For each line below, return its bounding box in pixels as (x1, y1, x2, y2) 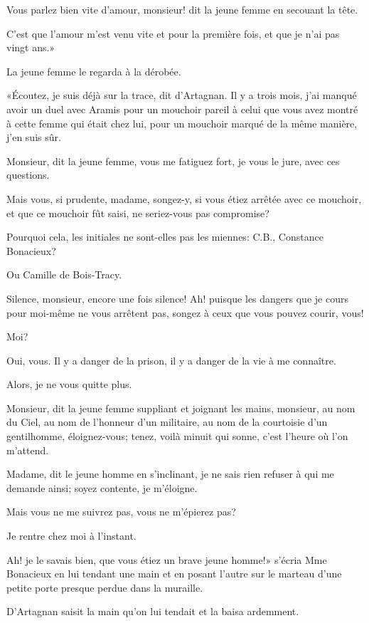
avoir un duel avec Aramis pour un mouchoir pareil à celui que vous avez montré (6, 101, 358, 116)
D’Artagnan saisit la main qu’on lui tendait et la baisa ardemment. (6, 604, 299, 619)
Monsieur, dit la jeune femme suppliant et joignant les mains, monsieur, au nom (6, 400, 355, 415)
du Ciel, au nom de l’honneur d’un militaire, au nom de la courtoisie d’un (6, 414, 328, 429)
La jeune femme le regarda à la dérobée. (6, 63, 181, 78)
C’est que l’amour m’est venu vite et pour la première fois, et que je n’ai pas (6, 26, 340, 41)
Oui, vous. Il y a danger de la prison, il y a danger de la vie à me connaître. (6, 352, 336, 367)
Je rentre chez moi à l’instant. (6, 528, 137, 543)
